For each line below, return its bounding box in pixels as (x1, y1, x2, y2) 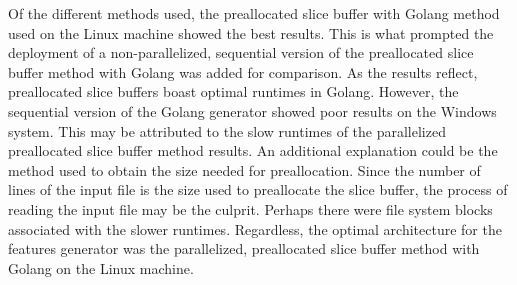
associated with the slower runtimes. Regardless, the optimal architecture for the (8, 218, 502, 239)
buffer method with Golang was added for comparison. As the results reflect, (8, 61, 478, 82)
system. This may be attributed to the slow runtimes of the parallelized (8, 120, 446, 141)
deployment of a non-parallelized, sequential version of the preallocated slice (8, 42, 474, 63)
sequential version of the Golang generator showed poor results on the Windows (8, 100, 497, 121)
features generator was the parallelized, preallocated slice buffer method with (8, 238, 480, 259)
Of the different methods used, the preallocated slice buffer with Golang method (8, 3, 500, 23)
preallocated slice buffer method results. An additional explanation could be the (8, 140, 498, 161)
